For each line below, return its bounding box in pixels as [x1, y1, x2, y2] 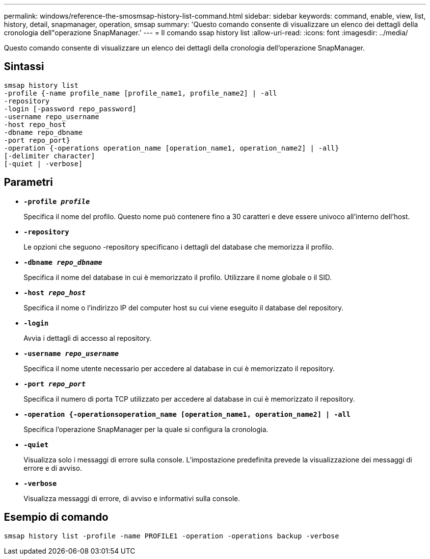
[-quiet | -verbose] [4, 159, 83, 168]
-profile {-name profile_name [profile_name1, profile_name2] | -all [4, 89, 277, 97]
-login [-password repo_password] [4, 104, 136, 113]
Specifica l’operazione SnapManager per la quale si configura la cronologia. [24, 425, 269, 433]
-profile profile [24, 197, 90, 205]
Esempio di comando [4, 511, 108, 524]
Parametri [4, 176, 53, 189]
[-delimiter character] [4, 152, 95, 160]
